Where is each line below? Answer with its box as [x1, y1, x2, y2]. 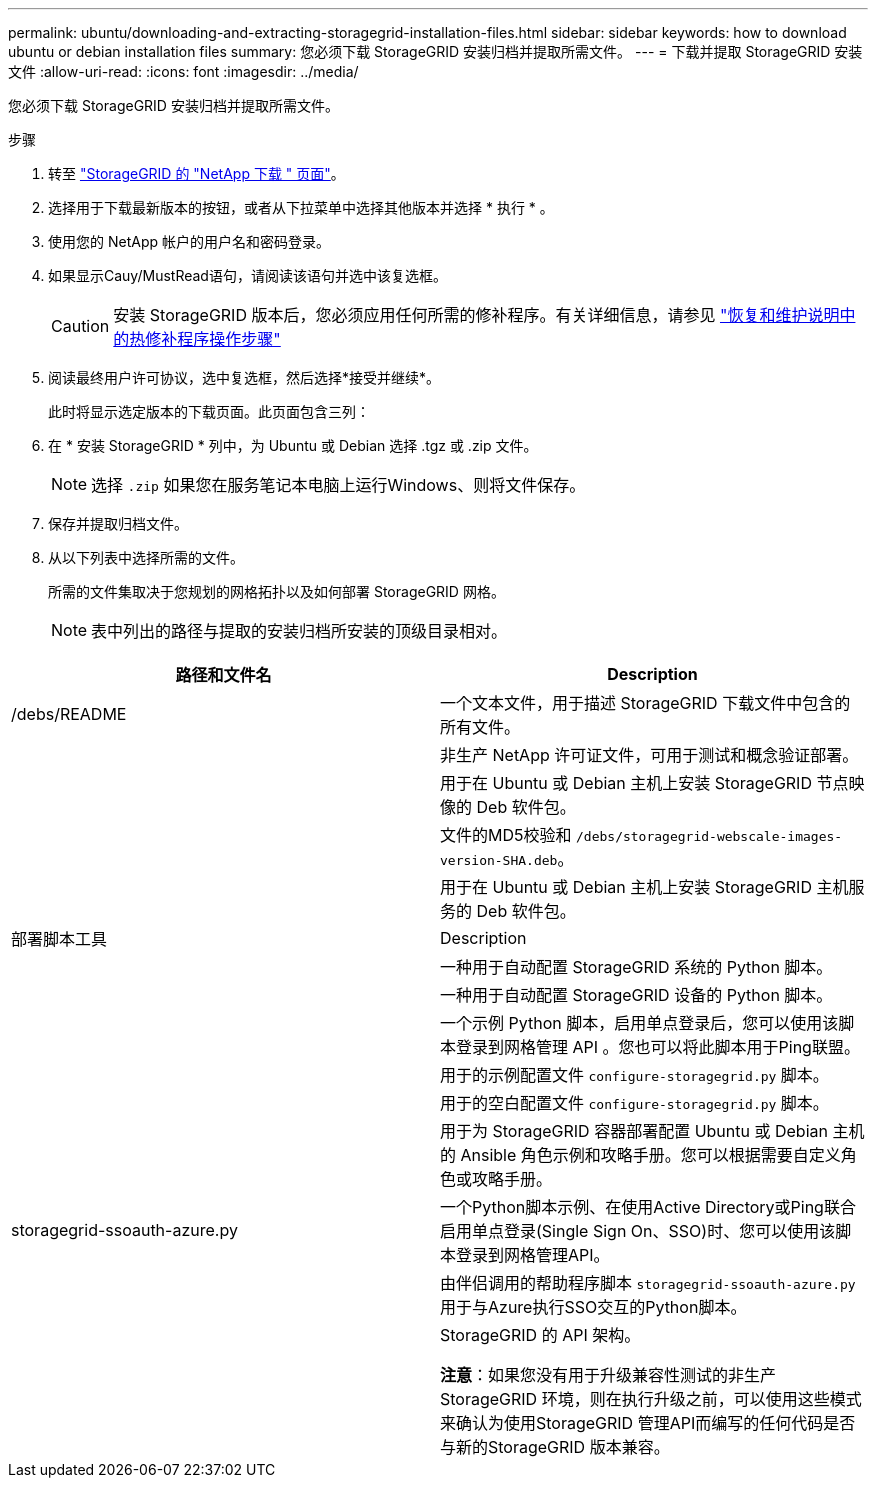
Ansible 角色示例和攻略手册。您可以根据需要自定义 [460, 1145, 841, 1165]
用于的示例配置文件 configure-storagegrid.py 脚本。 [440, 1065, 829, 1085]
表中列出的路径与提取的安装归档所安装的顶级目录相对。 [91, 621, 508, 641]
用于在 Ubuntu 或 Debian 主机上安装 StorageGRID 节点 [440, 773, 849, 793]
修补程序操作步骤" [145, 329, 281, 349]
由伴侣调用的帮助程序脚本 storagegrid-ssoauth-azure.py [440, 1273, 856, 1293]
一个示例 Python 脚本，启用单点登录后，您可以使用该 [440, 1013, 839, 1033]
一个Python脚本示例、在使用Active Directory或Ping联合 [440, 1197, 856, 1217]
